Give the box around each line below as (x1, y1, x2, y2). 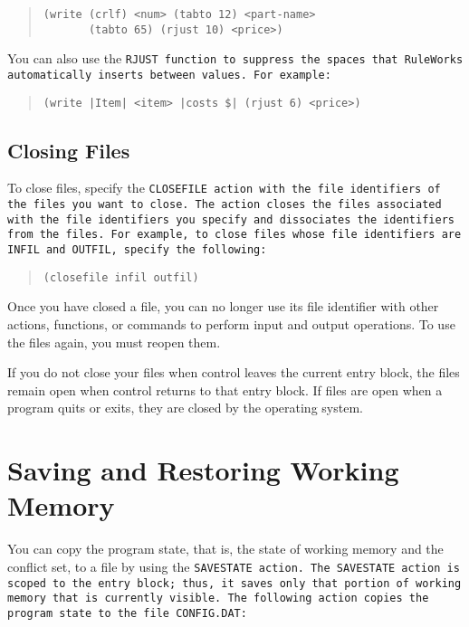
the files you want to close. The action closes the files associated (7, 198, 442, 212)
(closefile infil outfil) (43, 271, 199, 284)
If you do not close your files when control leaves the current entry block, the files (7, 363, 460, 382)
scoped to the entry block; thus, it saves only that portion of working (7, 576, 462, 590)
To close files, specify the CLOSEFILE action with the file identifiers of (7, 178, 441, 197)
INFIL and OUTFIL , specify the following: (7, 243, 267, 257)
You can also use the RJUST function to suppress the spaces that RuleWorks (7, 49, 464, 68)
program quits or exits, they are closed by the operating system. (7, 398, 363, 417)
